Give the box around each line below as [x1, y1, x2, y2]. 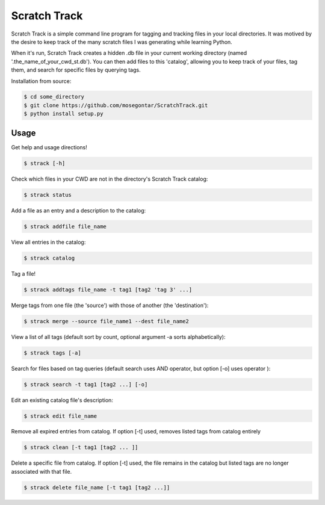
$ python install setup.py [23, 110, 104, 117]
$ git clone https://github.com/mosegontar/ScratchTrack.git [23, 102, 208, 108]
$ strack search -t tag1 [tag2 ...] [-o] [23, 381, 148, 388]
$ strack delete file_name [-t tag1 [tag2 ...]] [23, 484, 170, 491]
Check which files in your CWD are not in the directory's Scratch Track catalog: [11, 175, 208, 182]
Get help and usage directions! [11, 143, 87, 150]
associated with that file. [11, 468, 72, 475]
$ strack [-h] [23, 160, 66, 167]
